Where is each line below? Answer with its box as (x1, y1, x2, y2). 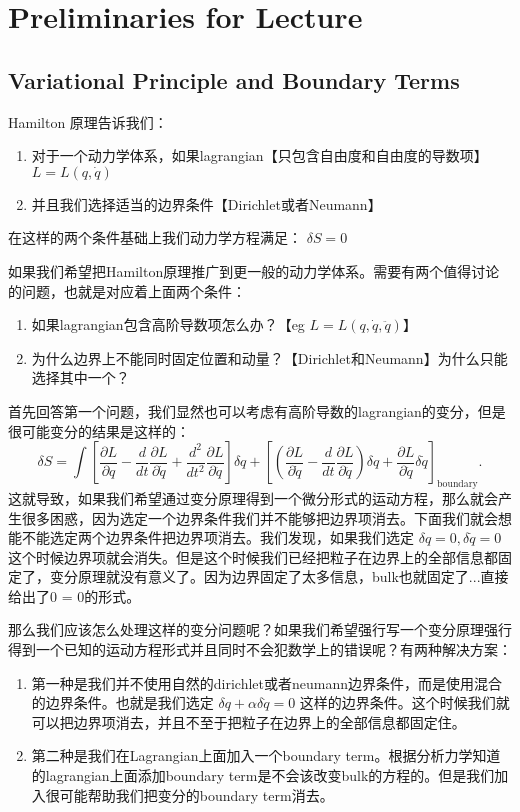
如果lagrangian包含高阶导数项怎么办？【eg (31, 314, 305, 335)
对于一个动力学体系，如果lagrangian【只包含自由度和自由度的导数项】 (31, 145, 488, 166)
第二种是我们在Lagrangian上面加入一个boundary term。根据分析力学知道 (31, 745, 501, 766)
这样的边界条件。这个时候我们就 (299, 692, 510, 713)
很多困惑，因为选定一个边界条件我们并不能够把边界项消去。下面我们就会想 (21, 507, 512, 528)
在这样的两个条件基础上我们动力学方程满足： (8, 227, 302, 248)
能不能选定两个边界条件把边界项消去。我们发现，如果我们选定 (8, 527, 414, 548)
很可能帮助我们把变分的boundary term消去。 (45, 784, 334, 805)
